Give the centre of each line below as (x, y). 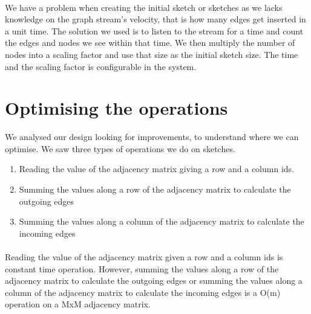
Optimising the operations (116, 108)
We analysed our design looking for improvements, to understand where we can (152, 137)
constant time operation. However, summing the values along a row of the (142, 268)
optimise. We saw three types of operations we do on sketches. (120, 148)
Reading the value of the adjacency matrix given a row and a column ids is (144, 257)
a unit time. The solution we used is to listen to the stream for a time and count (154, 30)
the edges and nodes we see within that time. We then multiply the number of (150, 43)
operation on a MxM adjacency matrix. (78, 304)
